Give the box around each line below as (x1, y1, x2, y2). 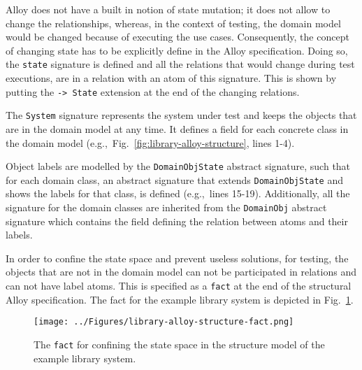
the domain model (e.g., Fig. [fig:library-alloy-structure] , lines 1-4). (6, 135, 295, 150)
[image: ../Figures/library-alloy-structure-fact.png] (34, 317, 294, 327)
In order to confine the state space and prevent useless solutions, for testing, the (6, 250, 349, 265)
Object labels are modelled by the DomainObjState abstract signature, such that (6, 159, 351, 173)
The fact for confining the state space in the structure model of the (34, 336, 325, 351)
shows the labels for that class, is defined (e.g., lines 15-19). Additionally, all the (6, 186, 350, 201)
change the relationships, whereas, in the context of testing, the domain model (6, 15, 341, 30)
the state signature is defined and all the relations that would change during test (6, 57, 355, 71)
